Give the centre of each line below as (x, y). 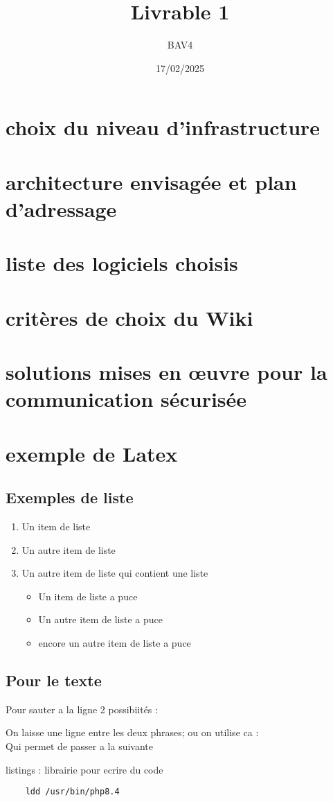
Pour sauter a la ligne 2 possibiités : (82, 709)
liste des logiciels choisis (122, 263)
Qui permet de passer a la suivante (80, 746)
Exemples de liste (70, 497)
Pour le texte (54, 680)
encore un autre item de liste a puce (115, 642)
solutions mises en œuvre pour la (166, 372)
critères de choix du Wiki (129, 317)
